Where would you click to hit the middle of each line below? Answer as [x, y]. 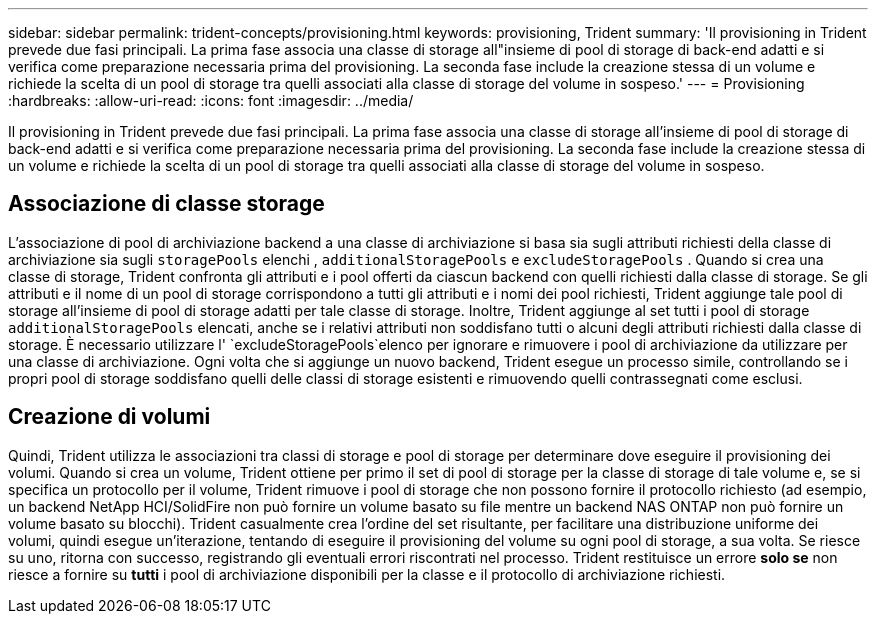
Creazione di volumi [109, 417]
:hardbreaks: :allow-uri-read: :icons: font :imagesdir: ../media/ [211, 100]
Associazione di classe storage [166, 204]
